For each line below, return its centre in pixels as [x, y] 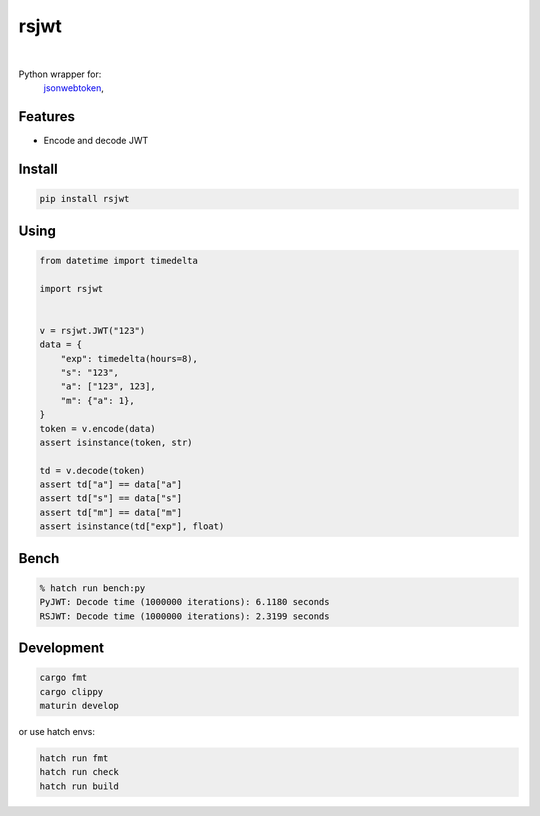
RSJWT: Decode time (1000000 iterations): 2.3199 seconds [184, 616]
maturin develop [79, 705]
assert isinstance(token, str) [116, 442]
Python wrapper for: [60, 74]
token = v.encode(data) [98, 428]
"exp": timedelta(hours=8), [129, 358]
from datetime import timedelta [119, 260]
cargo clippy [71, 691]
